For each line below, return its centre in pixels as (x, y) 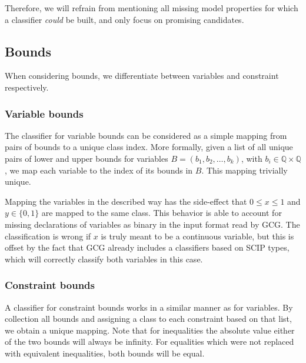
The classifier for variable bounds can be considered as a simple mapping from (146, 135)
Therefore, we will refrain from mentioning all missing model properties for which (152, 8)
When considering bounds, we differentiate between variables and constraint (142, 76)
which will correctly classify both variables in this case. (104, 259)
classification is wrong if (48, 236)
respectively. (27, 87)
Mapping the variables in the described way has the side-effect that (126, 201)
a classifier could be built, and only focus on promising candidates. (124, 19)
